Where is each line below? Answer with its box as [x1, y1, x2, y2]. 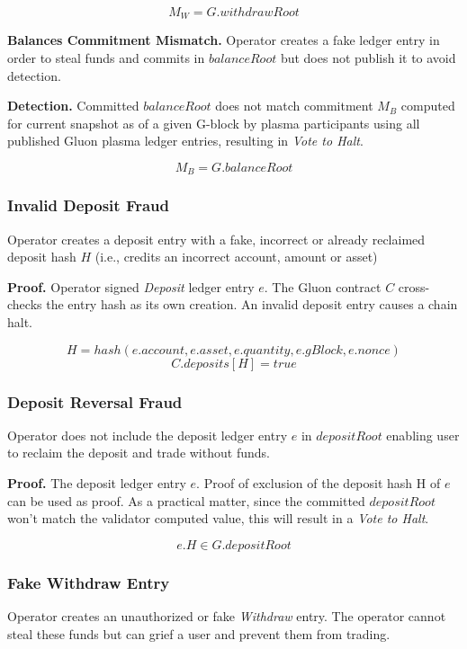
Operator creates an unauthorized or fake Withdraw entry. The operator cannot [7, 607, 446, 626]
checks [7, 295, 42, 314]
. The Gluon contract [264, 277, 382, 296]
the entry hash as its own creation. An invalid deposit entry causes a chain [46, 295, 458, 314]
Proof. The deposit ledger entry [7, 474, 186, 493]
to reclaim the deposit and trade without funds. [7, 443, 270, 462]
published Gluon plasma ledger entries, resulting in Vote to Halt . [7, 131, 364, 150]
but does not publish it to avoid [280, 49, 456, 67]
